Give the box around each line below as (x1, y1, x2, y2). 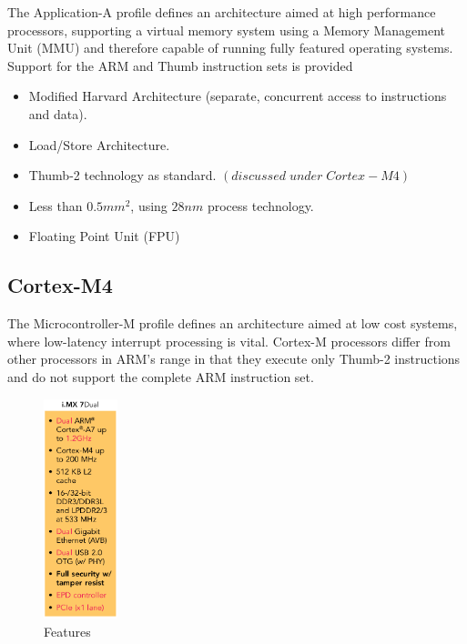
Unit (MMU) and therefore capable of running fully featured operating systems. (7, 38, 453, 57)
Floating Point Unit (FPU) (28, 226, 180, 246)
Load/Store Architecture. (28, 135, 170, 154)
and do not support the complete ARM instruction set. (7, 367, 314, 386)
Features (44, 621, 91, 640)
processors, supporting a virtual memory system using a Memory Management (7, 20, 446, 39)
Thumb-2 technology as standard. (28, 166, 217, 185)
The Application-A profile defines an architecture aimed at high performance (7, 3, 436, 21)
